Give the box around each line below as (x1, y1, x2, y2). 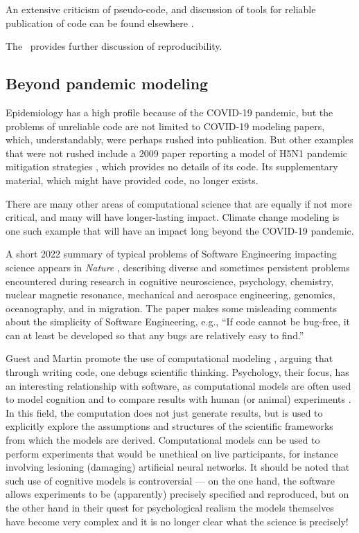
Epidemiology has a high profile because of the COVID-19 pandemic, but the (6, 105, 333, 119)
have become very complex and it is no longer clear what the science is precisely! (6, 514, 349, 528)
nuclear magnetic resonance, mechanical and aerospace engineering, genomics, (6, 287, 335, 302)
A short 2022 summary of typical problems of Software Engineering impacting (6, 246, 337, 261)
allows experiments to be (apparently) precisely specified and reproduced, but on (6, 487, 349, 501)
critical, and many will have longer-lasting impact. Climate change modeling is (6, 210, 340, 224)
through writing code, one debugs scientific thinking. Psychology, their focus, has (6, 365, 349, 379)
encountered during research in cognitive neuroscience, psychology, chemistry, (6, 273, 334, 288)
